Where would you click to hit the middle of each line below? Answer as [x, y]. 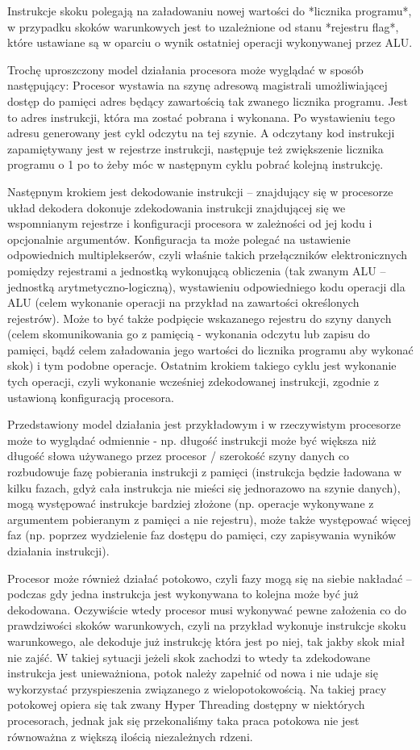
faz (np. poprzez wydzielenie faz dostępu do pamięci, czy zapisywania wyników [202, 535]
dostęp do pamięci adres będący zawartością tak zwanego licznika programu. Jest [208, 101]
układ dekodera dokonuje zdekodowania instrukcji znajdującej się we [177, 207]
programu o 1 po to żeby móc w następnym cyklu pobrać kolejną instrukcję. [195, 164]
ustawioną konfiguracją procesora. [91, 397]
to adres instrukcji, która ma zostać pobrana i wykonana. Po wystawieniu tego [201, 117]
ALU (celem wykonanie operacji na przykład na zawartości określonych [183, 302]
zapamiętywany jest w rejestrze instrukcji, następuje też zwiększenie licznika [195, 148]
